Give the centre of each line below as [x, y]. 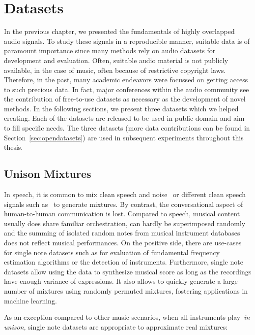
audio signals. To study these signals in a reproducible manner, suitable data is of [127, 41]
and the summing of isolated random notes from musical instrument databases [122, 233]
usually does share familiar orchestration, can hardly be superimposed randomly [125, 223]
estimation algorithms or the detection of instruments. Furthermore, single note [124, 262]
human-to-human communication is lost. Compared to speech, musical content [122, 214]
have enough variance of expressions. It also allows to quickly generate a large [121, 281]
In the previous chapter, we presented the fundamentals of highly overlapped [119, 31]
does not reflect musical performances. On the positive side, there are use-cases [123, 243]
